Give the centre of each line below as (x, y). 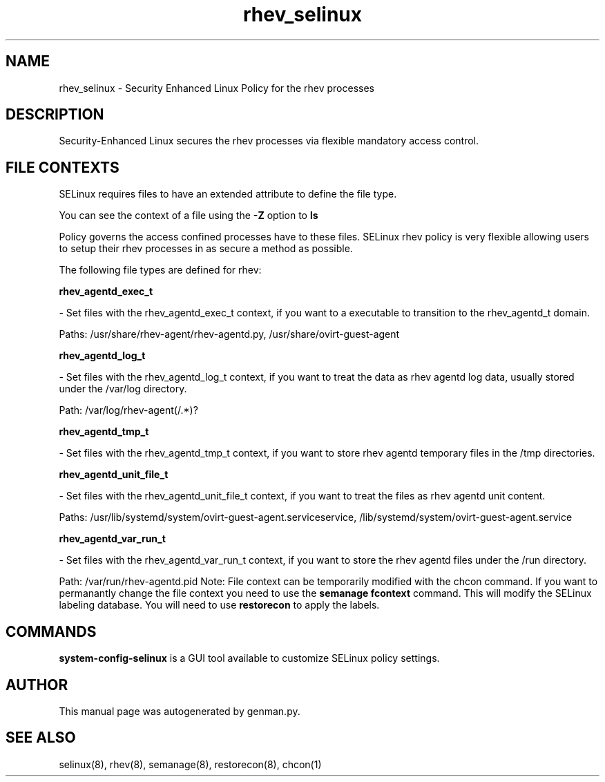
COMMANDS (51, 631)
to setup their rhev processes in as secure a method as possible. (206, 249)
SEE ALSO (41, 738)
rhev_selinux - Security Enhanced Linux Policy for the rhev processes (217, 88)
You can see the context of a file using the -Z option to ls (189, 216)
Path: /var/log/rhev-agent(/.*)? (128, 410)
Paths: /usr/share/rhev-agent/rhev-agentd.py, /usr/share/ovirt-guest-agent (229, 334)
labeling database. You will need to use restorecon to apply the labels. (219, 605)
